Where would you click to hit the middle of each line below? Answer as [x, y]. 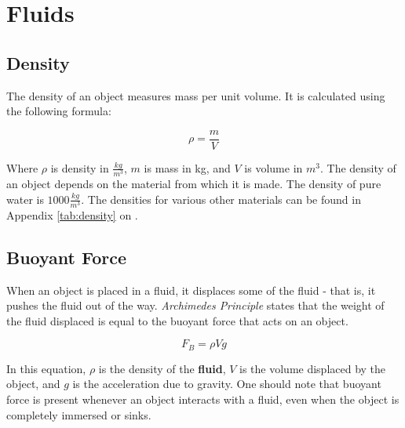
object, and [33, 384]
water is [25, 199]
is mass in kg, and [187, 167]
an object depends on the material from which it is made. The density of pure [194, 183]
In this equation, [46, 368]
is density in [80, 167]
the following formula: [59, 111]
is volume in [274, 167]
